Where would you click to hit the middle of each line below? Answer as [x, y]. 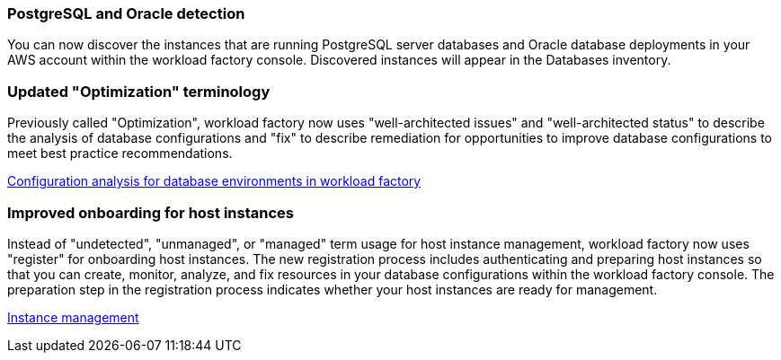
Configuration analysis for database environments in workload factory [214, 181]
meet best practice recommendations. [120, 154]
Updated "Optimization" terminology [139, 91]
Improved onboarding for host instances [151, 212]
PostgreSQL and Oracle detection [126, 13]
